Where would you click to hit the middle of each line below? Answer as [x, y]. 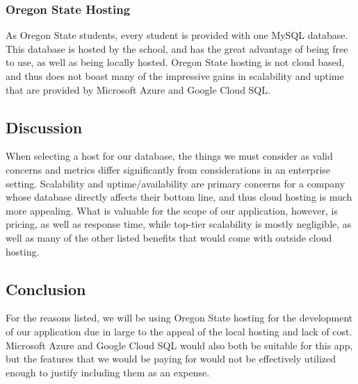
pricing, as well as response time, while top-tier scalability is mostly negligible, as [179, 224]
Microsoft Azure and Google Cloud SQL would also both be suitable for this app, [179, 345]
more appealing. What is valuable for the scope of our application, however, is [172, 210]
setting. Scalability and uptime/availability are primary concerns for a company [176, 183]
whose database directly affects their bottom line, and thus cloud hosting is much [179, 197]
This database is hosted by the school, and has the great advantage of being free [177, 48]
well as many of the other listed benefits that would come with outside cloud [169, 237]
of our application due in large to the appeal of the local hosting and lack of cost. [179, 331]
